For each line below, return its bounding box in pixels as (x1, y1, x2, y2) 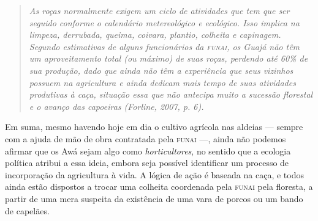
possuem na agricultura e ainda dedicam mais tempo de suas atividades (29, 76, 296, 89)
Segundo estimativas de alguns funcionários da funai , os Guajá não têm (29, 40, 300, 53)
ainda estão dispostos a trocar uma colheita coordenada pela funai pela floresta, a (5, 180, 313, 193)
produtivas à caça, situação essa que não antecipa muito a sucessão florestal (29, 88, 313, 101)
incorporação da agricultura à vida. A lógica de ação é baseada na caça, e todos (5, 168, 304, 181)
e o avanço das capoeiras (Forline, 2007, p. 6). (29, 100, 204, 112)
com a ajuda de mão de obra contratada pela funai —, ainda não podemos (5, 132, 286, 145)
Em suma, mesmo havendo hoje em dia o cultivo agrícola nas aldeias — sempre (5, 120, 303, 133)
